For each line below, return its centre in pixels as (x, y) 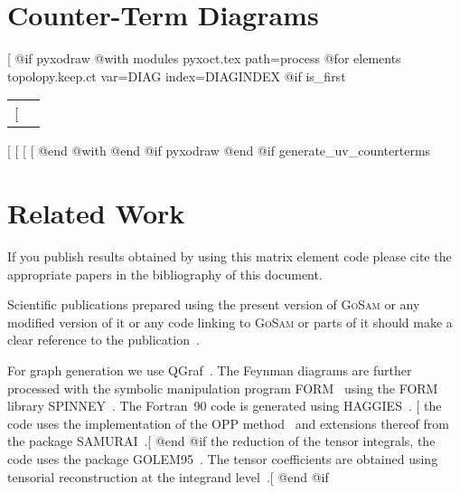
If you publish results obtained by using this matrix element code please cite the (230, 256)
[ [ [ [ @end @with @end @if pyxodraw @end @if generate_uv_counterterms (219, 151)
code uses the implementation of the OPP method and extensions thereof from (228, 423)
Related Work (96, 213)
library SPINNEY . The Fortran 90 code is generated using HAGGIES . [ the (225, 406)
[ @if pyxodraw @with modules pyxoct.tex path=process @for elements (204, 58)
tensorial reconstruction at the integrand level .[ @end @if (168, 476)
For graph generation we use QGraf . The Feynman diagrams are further (210, 370)
